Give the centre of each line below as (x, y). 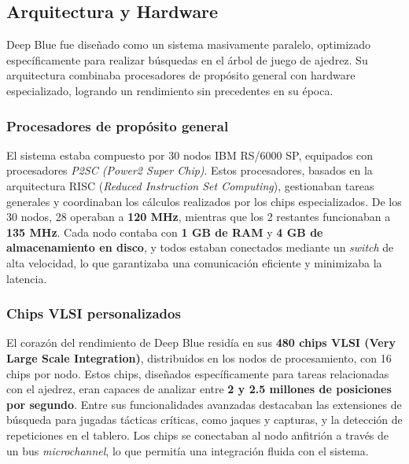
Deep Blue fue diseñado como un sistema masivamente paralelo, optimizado (189, 44)
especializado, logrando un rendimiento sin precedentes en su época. (170, 90)
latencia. (27, 278)
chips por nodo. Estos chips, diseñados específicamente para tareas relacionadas (198, 373)
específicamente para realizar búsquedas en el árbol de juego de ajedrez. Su (187, 59)
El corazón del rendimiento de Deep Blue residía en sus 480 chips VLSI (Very (201, 342)
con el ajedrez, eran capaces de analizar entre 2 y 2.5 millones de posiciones (199, 389)
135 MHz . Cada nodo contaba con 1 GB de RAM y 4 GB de (165, 232)
